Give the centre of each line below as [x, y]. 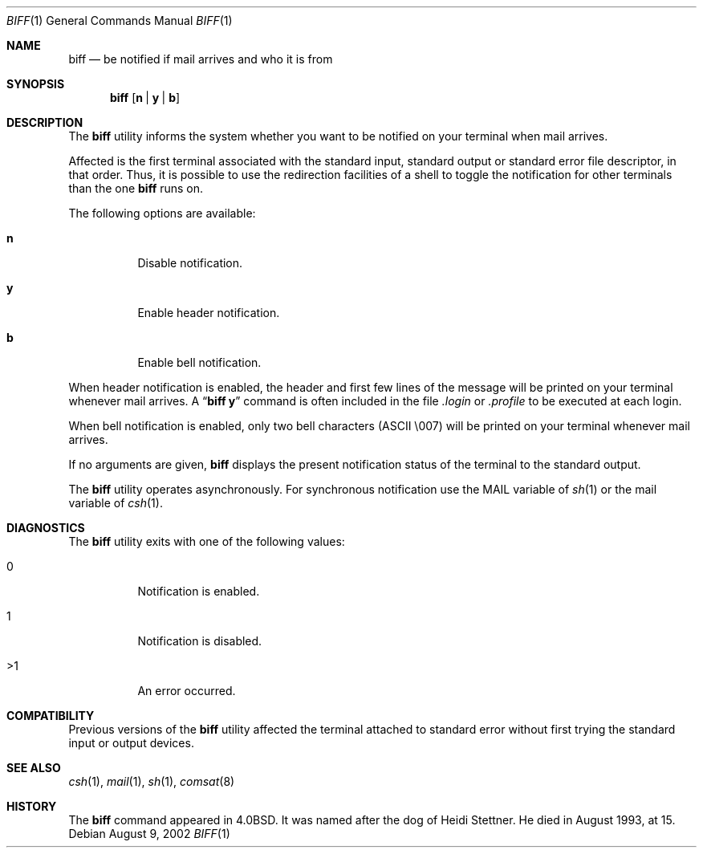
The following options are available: [162, 213]
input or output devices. [131, 743]
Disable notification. [190, 263]
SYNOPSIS [36, 84]
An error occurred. [187, 691]
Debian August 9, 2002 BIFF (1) [149, 834]
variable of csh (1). [116, 503]
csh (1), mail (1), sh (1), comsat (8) [152, 781]
